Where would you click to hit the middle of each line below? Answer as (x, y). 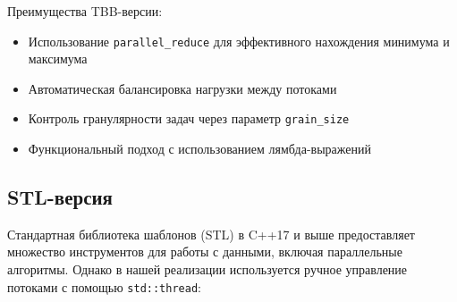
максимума (58, 59)
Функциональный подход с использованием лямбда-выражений (199, 149)
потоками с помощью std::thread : (104, 286)
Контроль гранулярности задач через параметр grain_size (189, 118)
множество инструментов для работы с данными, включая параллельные (205, 252)
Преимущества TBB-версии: (85, 11)
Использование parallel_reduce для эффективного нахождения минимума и (239, 41)
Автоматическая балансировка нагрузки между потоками (182, 88)
